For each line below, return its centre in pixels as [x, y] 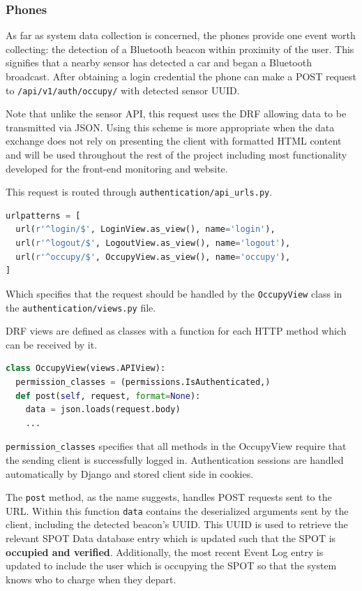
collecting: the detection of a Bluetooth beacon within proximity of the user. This [180, 49]
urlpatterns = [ [43, 216]
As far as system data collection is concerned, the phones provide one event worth [181, 35]
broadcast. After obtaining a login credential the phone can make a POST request [181, 76]
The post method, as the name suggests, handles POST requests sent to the [169, 497]
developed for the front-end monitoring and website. [117, 168]
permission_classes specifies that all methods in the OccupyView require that [176, 446]
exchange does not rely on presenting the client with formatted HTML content [174, 141]
